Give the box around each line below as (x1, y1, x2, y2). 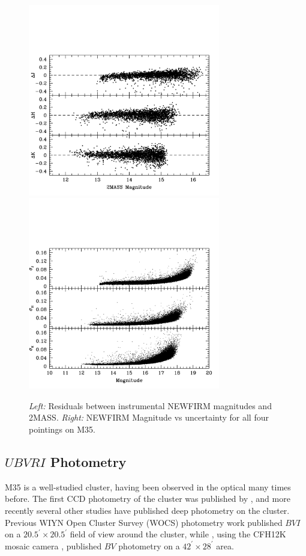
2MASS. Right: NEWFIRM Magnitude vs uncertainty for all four (29, 411, 269, 424)
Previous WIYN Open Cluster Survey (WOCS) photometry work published (5, 516, 283, 528)
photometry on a (118, 539, 180, 552)
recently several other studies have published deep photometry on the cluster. (5, 504, 290, 516)
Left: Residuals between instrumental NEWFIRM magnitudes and (29, 399, 272, 412)
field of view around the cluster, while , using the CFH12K (70, 528, 286, 540)
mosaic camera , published (5, 539, 102, 552)
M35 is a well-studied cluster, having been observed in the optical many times (5, 480, 291, 493)
